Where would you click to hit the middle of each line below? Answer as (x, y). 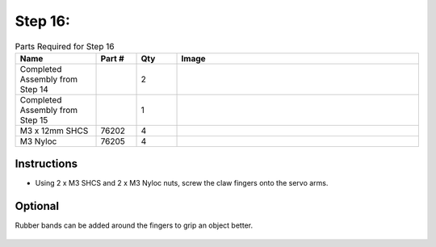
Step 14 (34, 89)
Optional (37, 206)
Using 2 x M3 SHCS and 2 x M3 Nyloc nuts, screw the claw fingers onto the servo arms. (182, 183)
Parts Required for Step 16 (65, 46)
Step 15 (34, 119)
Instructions (46, 164)
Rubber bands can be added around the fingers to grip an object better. (134, 225)
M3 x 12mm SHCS (54, 131)
